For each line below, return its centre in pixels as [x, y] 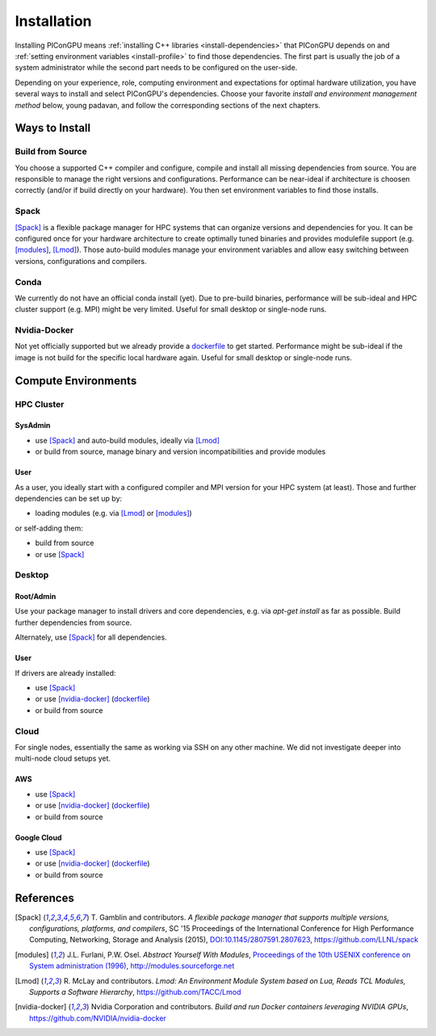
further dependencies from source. [73, 623]
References [44, 898]
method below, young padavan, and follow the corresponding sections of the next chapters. [168, 105]
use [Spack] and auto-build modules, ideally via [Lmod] [127, 440]
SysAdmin [33, 426]
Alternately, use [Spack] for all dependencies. [91, 637]
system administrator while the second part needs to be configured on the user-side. [156, 68]
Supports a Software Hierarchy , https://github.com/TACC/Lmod [135, 992]
